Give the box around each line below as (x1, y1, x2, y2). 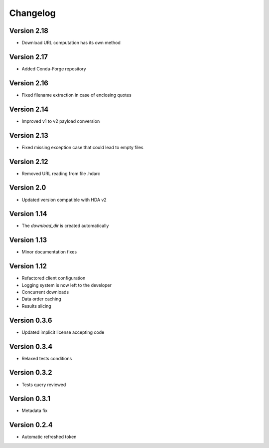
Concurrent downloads (21, 289, 69, 295)
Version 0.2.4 (9, 421, 53, 429)
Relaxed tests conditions (21, 355, 72, 361)
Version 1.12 (9, 262, 47, 270)
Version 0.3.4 (9, 342, 53, 351)
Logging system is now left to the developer (21, 282, 112, 288)
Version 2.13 (9, 131, 48, 140)
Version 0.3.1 (9, 395, 51, 403)
